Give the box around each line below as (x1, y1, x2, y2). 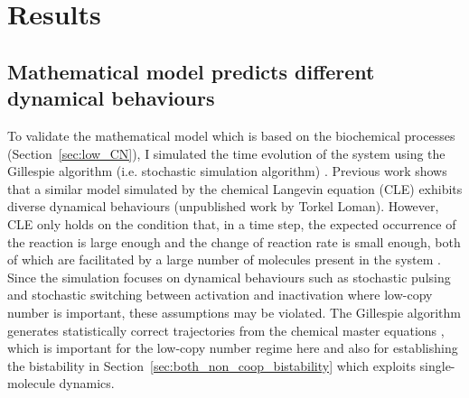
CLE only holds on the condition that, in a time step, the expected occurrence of (7, 214, 456, 233)
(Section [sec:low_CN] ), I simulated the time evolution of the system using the (7, 143, 446, 162)
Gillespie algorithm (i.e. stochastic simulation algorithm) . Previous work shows (7, 162, 447, 180)
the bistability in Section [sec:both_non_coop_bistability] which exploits (7, 356, 416, 375)
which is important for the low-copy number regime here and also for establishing (7, 338, 458, 357)
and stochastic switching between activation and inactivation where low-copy (7, 285, 433, 304)
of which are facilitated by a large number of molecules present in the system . (7, 250, 441, 269)
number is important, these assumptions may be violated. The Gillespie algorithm (7, 302, 461, 321)
